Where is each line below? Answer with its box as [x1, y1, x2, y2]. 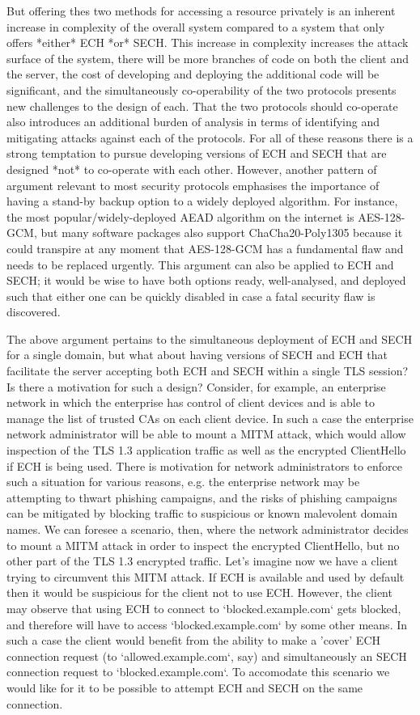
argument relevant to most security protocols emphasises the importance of [6, 176, 380, 193]
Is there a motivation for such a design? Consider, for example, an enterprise [6, 378, 386, 395]
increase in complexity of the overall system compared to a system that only [6, 18, 385, 35]
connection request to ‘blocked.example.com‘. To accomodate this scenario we [6, 663, 390, 680]
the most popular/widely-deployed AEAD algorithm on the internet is [6, 208, 354, 225]
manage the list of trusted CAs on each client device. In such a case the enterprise [6, 409, 414, 426]
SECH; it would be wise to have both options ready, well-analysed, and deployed [6, 272, 406, 289]
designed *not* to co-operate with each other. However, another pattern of [6, 160, 377, 177]
